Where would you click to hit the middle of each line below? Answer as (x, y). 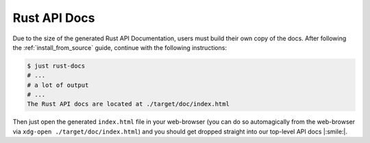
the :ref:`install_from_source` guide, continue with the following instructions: (120, 47)
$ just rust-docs (56, 66)
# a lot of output (58, 85)
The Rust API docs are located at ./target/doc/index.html (128, 104)
